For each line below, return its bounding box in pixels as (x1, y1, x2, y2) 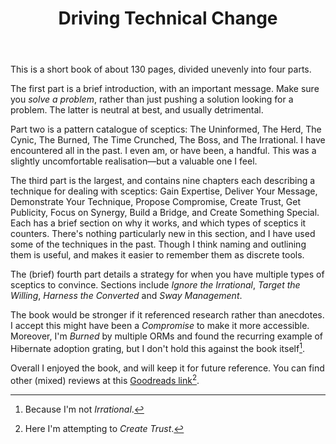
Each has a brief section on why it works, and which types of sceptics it (10, 217, 307, 229)
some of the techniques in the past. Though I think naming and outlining (10, 238, 307, 251)
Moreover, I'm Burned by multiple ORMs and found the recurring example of (10, 330, 324, 342)
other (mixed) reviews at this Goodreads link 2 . (10, 372, 200, 386)
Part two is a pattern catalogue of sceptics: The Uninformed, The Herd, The (10, 123, 322, 136)
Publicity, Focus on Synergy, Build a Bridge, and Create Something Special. (10, 207, 320, 219)
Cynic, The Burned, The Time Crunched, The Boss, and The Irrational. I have (10, 134, 326, 146)
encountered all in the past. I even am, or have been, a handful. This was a (10, 145, 317, 157)
